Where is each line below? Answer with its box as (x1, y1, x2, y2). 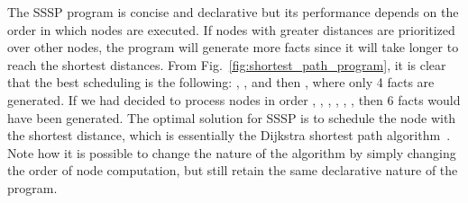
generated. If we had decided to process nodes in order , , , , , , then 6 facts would (7, 90, 461, 109)
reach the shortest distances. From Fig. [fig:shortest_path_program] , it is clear (7, 55, 446, 74)
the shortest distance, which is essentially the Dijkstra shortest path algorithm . (7, 126, 451, 145)
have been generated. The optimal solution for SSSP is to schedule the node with (7, 108, 456, 127)
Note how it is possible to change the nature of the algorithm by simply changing (7, 143, 456, 162)
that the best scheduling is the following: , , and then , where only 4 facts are (7, 73, 435, 92)
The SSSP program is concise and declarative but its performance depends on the (7, 3, 459, 21)
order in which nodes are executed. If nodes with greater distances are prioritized (7, 20, 455, 39)
